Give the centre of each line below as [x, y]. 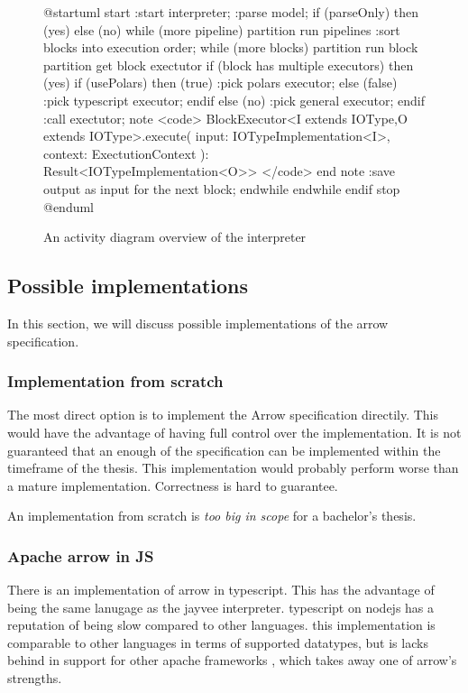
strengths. [35, 678]
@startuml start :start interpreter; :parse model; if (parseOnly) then [231, 12]
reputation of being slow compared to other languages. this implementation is [221, 625]
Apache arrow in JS [81, 555]
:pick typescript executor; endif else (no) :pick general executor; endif [234, 100]
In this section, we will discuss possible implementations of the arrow [198, 323]
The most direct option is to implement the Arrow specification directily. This [223, 415]
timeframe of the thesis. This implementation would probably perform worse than [233, 468]
